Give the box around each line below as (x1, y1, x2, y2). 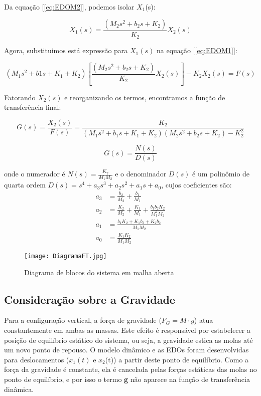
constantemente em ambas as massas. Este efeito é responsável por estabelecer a (4, 325, 250, 335)
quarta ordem (4, 179, 46, 190)
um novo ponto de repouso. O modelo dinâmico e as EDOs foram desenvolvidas (4, 344, 249, 355)
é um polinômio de (192, 168, 250, 179)
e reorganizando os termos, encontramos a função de (64, 92, 225, 102)
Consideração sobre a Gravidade (4, 291, 175, 307)
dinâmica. (4, 383, 34, 394)
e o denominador (115, 168, 167, 179)
